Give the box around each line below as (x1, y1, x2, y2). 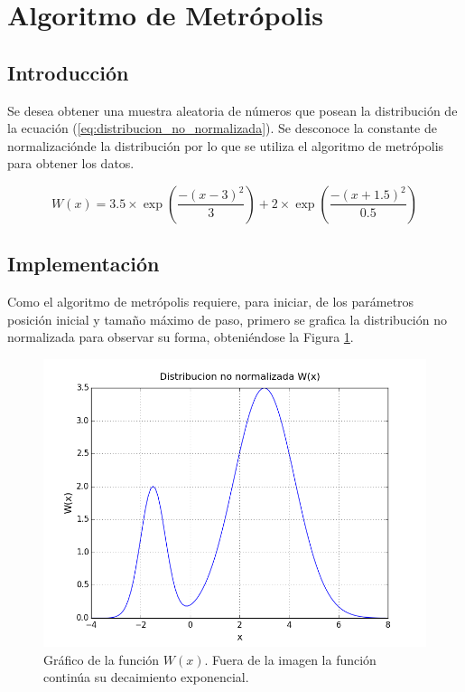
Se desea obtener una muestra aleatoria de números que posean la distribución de (7, 100, 458, 119)
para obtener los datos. (7, 154, 135, 173)
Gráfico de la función (43, 649, 160, 668)
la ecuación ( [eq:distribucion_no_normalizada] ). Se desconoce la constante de (7, 118, 437, 137)
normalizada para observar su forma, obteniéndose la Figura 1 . (7, 327, 354, 346)
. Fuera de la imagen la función (204, 649, 377, 668)
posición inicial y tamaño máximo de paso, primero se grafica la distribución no (7, 309, 447, 328)
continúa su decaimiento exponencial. (43, 668, 249, 687)
